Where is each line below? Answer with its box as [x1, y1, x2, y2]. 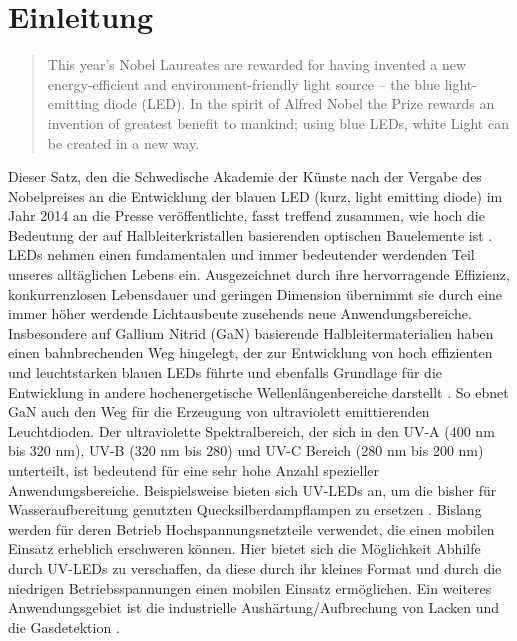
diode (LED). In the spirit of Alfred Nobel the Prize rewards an [103, 93, 495, 114]
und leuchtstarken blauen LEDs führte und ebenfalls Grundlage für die [8, 362, 442, 383]
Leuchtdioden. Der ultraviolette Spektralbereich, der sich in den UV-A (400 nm [8, 420, 495, 441]
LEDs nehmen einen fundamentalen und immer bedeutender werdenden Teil [8, 244, 475, 265]
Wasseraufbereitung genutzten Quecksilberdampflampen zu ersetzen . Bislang [8, 499, 482, 520]
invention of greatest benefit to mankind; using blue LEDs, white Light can [47, 112, 509, 133]
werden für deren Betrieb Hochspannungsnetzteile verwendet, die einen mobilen [8, 518, 495, 539]
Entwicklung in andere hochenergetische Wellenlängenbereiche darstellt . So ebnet [8, 381, 509, 402]
